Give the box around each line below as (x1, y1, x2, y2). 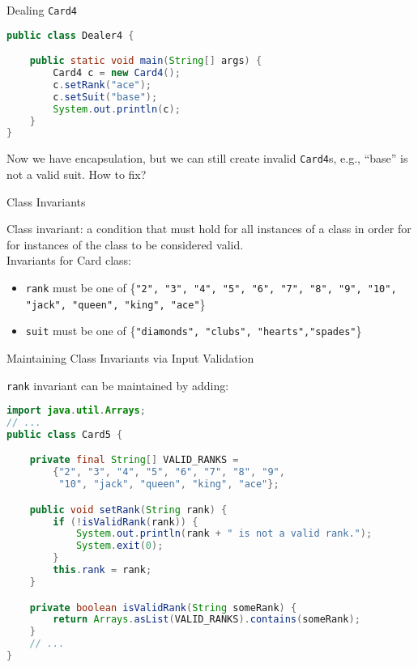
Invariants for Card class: (6, 252, 131, 269)
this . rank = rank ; (53, 564, 152, 576)
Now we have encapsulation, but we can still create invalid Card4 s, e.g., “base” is (6, 150, 408, 167)
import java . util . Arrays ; (6, 405, 146, 417)
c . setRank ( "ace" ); (53, 79, 152, 91)
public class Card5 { (6, 428, 123, 440)
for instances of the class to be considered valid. (6, 236, 244, 253)
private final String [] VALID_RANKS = (29, 454, 239, 466)
